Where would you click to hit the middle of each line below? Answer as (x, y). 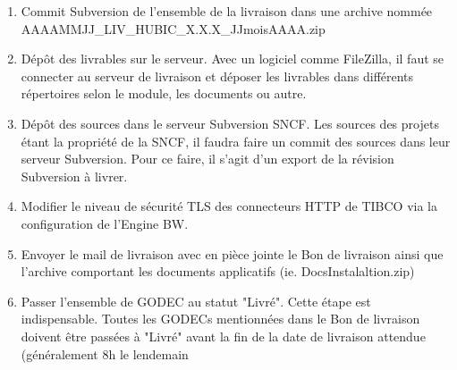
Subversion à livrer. (74, 176)
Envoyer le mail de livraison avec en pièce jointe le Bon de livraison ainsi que (232, 253)
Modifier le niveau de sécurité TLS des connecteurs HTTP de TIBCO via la (229, 206)
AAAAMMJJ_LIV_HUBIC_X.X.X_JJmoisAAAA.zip (173, 28)
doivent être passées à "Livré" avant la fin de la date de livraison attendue (223, 336)
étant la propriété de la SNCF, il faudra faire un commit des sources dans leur (236, 141)
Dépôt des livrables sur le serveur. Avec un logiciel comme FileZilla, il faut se (233, 59)
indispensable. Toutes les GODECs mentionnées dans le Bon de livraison (220, 319)
